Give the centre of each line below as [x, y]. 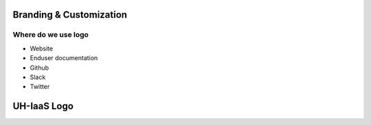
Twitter [40, 87]
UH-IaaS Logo [43, 106]
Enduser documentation [64, 58]
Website [42, 48]
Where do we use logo [51, 35]
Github [40, 68]
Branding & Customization [70, 15]
